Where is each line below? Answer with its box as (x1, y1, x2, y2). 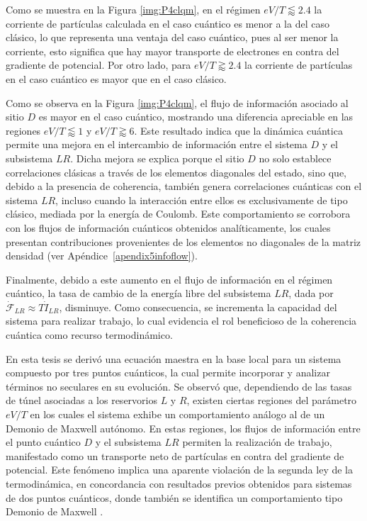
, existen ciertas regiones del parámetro (186, 393, 357, 408)
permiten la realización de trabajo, (182, 435, 332, 449)
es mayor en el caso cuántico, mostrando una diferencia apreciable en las (38, 109, 354, 124)
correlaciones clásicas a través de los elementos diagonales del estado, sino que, (6, 164, 346, 179)
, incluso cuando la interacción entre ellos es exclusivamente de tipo (55, 192, 348, 207)
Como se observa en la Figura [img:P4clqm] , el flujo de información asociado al (6, 95, 349, 110)
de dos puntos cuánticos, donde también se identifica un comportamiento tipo (6, 490, 343, 505)
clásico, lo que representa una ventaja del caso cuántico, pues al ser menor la (6, 30, 339, 45)
